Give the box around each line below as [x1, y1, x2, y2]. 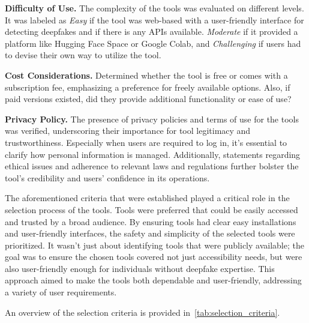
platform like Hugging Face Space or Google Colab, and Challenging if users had [5, 37, 301, 49]
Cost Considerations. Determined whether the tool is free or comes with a [5, 68, 288, 81]
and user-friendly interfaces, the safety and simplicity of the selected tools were [5, 227, 295, 240]
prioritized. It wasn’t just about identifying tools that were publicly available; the [5, 238, 304, 251]
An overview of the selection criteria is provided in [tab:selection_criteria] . [5, 306, 280, 318]
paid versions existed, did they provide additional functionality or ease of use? [5, 92, 292, 105]
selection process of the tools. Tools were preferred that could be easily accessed [5, 203, 298, 216]
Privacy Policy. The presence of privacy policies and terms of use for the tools [5, 112, 299, 125]
